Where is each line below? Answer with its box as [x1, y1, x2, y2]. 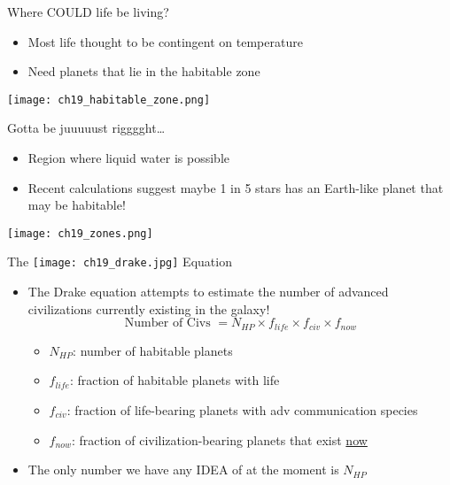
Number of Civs [124, 317, 211, 330]
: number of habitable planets [73, 341, 233, 359]
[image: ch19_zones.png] [7, 227, 153, 240]
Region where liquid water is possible [27, 149, 230, 167]
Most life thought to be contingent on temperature [27, 32, 303, 50]
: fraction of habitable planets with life [69, 371, 280, 389]
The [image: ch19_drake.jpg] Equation [7, 252, 232, 271]
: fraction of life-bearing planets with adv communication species [66, 400, 418, 419]
